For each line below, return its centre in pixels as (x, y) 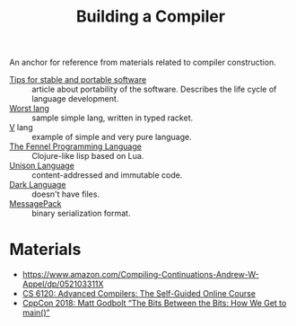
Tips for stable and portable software (78, 80)
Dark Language (38, 185)
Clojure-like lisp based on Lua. (88, 156)
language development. (75, 99)
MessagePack (35, 204)
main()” (36, 313)
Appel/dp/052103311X (63, 284)
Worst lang (29, 109)
